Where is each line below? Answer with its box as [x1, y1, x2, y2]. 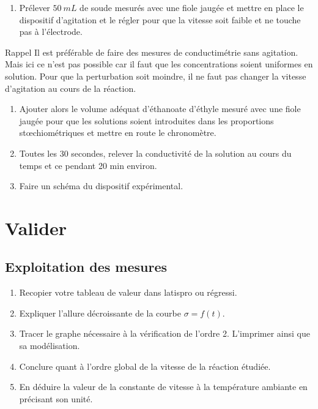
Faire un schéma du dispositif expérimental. [19, 179, 183, 192]
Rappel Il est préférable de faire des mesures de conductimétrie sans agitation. [5, 45, 298, 58]
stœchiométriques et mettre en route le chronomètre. [19, 126, 216, 139]
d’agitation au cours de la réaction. [5, 81, 136, 94]
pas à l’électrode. [19, 25, 83, 38]
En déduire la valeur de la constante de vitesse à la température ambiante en [19, 380, 308, 393]
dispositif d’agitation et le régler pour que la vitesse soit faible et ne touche [19, 13, 301, 26]
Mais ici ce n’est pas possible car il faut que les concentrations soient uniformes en [5, 58, 313, 70]
